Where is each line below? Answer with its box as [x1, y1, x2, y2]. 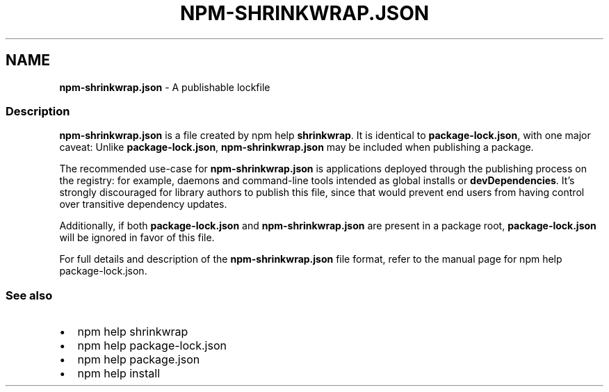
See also [6, 288, 53, 302]
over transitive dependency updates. [59, 198, 227, 211]
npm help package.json [77, 352, 200, 367]
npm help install [77, 366, 161, 381]
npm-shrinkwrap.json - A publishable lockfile [59, 81, 270, 93]
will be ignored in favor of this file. [59, 231, 215, 244]
